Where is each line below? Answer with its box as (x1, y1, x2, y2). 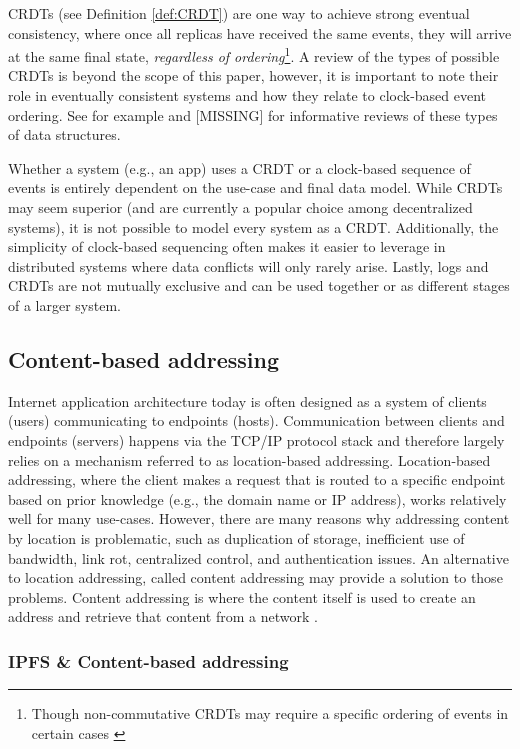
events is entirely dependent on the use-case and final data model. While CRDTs (8, 177, 503, 198)
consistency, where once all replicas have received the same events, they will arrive (8, 22, 512, 43)
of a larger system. (8, 294, 121, 315)
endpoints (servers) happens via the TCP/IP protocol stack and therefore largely (8, 429, 505, 450)
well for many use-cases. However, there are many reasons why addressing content (8, 508, 510, 529)
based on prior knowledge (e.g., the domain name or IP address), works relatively (8, 488, 507, 509)
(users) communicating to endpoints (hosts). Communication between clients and (8, 410, 505, 431)
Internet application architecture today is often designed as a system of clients (8, 390, 487, 411)
